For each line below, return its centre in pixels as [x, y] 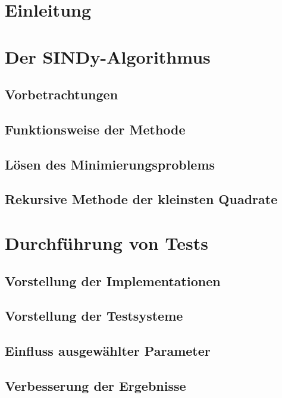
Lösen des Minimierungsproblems [110, 164]
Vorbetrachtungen [62, 94]
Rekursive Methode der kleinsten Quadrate [141, 199]
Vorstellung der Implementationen [113, 281]
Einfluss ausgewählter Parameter [108, 351]
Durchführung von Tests [106, 243]
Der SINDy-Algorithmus [108, 56]
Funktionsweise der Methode [95, 129]
